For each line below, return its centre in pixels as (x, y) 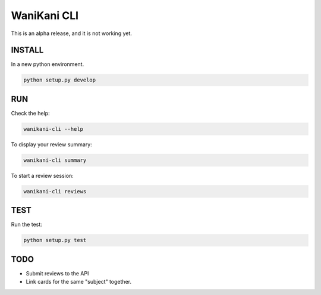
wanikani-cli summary (55, 160)
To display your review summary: (51, 144)
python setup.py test (55, 240)
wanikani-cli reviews (55, 191)
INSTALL (27, 50)
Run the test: (27, 225)
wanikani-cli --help (53, 129)
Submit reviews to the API (57, 273)
